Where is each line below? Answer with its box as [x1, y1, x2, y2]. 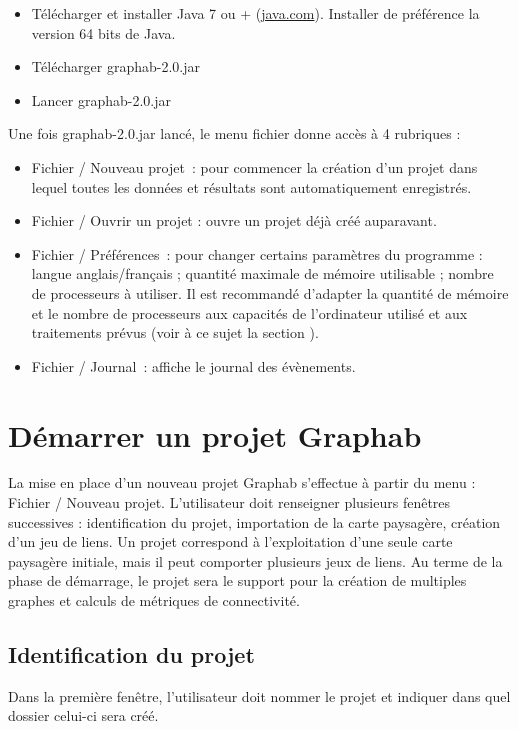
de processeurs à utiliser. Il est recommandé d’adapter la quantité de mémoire [31, 282, 509, 303]
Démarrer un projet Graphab [8, 414, 422, 455]
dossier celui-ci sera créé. [8, 705, 159, 726]
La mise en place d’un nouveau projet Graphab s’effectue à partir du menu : [8, 472, 476, 493]
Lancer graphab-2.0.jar [31, 89, 171, 110]
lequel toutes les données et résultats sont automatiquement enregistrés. [31, 176, 472, 197]
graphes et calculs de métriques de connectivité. [8, 590, 300, 610]
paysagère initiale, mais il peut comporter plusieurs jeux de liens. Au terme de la [8, 550, 503, 571]
